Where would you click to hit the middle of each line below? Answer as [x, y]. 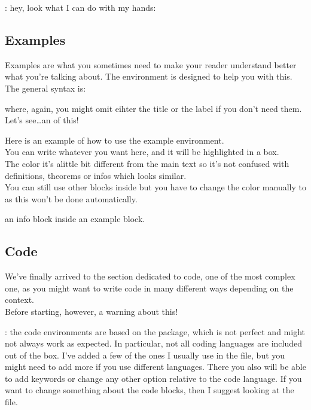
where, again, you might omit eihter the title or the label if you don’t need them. [153, 108]
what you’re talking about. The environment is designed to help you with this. [149, 76]
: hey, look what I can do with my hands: [80, 7]
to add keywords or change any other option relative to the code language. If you [153, 378]
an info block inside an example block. [75, 219]
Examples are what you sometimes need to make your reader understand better [151, 64]
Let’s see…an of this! [42, 120]
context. [19, 300]
